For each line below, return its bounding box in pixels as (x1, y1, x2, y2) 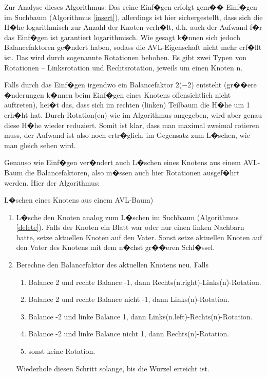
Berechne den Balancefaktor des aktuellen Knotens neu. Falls (16, 259, 209, 270)
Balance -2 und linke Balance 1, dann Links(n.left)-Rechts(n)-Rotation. (28, 311, 253, 321)
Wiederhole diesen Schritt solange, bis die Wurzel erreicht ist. (16, 363, 209, 373)
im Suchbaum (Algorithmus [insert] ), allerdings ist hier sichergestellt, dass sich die (4, 11, 263, 22)
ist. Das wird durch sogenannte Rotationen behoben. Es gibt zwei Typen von (4, 51, 246, 62)
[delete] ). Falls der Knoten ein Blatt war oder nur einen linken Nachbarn (16, 222, 244, 232)
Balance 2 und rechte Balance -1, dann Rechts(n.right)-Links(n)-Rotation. (28, 276, 261, 287)
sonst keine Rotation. (28, 346, 96, 356)
